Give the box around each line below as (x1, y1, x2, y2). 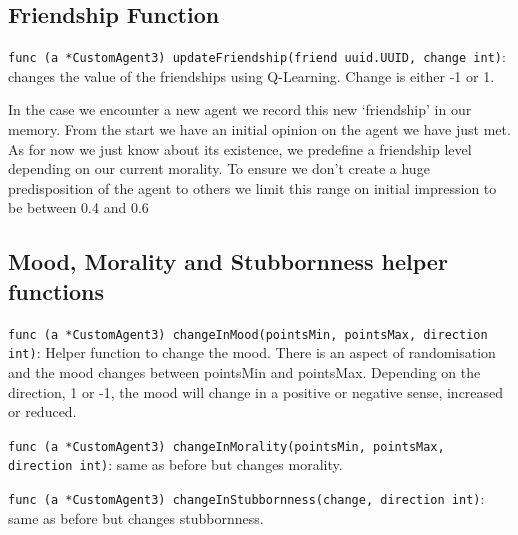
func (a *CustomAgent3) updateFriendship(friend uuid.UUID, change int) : (8, 46, 506, 67)
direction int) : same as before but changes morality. (8, 454, 343, 475)
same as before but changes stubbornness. (8, 507, 264, 528)
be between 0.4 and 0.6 (8, 197, 149, 218)
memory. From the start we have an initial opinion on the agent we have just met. (8, 119, 511, 140)
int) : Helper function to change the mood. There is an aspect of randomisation (8, 342, 496, 363)
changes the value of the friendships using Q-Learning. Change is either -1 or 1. (8, 65, 495, 86)
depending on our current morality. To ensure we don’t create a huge (8, 158, 430, 179)
